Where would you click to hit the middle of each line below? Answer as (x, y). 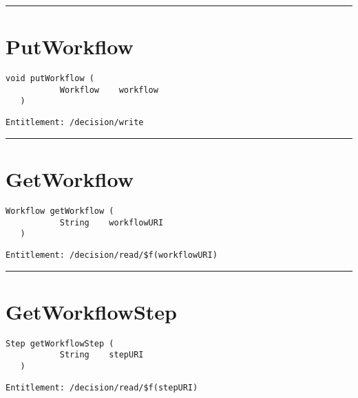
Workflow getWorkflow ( (60, 211)
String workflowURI (112, 222)
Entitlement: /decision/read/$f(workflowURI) (112, 255)
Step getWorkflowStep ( (60, 343)
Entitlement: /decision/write (75, 123)
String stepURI (102, 355)
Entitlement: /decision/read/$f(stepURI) (102, 387)
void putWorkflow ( (50, 79)
